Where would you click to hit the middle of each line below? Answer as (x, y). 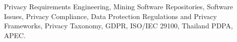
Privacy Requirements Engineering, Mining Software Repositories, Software (118, 6)
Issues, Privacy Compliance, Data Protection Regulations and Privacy (111, 16)
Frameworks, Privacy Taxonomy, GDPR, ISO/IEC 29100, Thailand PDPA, (118, 26)
